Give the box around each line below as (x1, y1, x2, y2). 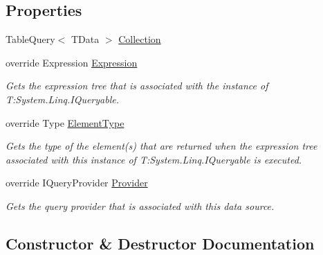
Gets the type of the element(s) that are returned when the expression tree (6, 139, 317, 153)
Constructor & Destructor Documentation (6, 232, 315, 254)
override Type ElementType (6, 115, 124, 130)
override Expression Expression (6, 55, 138, 69)
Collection (118, 32, 161, 46)
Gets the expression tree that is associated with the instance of (6, 78, 268, 93)
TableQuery (6, 32, 55, 46)
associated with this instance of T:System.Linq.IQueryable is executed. (6, 152, 302, 166)
